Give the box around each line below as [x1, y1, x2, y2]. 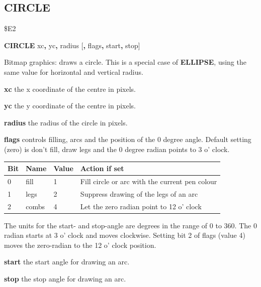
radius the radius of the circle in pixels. [4, 117, 128, 127]
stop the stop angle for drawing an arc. [4, 273, 126, 284]
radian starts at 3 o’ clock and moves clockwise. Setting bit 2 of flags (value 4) [4, 230, 245, 240]
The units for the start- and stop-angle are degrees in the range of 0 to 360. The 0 [4, 220, 257, 230]
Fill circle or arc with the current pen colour [80, 176, 217, 186]
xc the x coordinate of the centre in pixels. [4, 83, 136, 94]
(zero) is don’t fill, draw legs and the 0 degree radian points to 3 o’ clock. [4, 143, 230, 154]
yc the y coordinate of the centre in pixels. [4, 100, 136, 111]
